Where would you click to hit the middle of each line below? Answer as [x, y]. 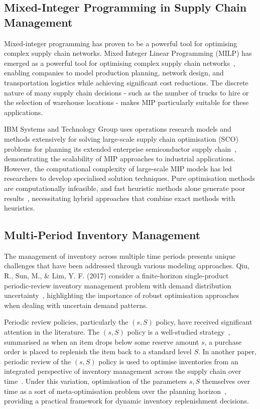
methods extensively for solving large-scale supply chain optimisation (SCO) [121, 138]
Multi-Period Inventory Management [102, 235]
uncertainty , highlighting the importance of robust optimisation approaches [122, 295]
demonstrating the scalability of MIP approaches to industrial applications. [120, 159]
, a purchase [223, 341]
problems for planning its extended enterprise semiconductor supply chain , [120, 148]
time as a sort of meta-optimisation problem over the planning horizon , [115, 391]
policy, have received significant [204, 322]
